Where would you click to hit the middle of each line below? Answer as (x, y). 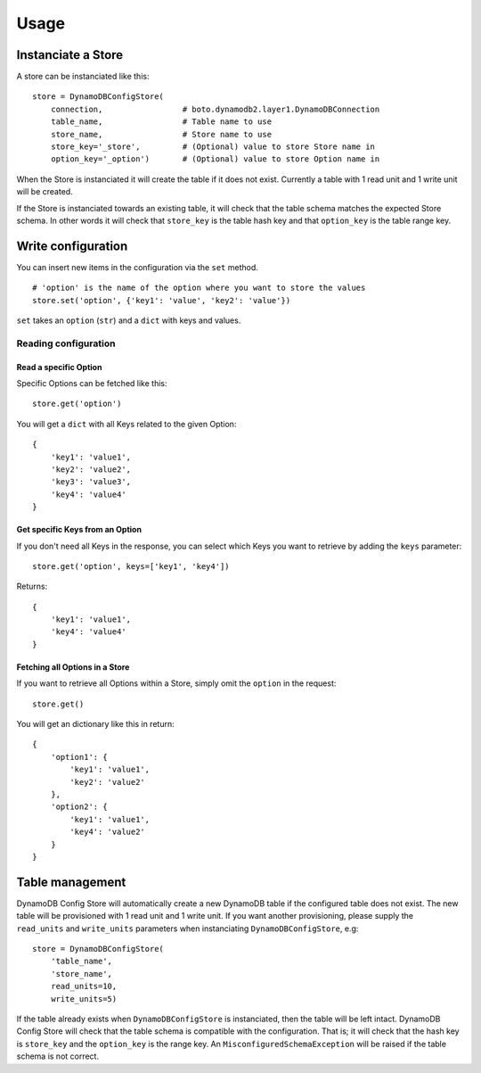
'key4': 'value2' (108, 832)
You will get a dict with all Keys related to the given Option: (126, 424)
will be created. (45, 192)
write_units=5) (84, 999)
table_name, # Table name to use (161, 122)
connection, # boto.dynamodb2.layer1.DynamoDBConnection (215, 109)
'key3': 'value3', (91, 482)
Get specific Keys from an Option (79, 530)
